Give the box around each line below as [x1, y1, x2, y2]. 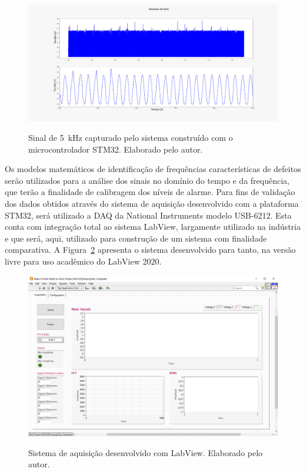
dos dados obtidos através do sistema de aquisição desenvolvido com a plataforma [5, 197, 299, 210]
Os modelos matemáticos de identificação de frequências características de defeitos [5, 163, 301, 175]
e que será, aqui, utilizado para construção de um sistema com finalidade [5, 232, 267, 244]
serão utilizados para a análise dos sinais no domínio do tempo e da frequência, [5, 174, 290, 186]
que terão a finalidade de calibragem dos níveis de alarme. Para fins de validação [5, 186, 295, 198]
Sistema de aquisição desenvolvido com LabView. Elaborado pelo [28, 446, 263, 458]
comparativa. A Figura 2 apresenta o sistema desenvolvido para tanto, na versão [5, 243, 296, 256]
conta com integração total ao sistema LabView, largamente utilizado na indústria [5, 220, 301, 233]
